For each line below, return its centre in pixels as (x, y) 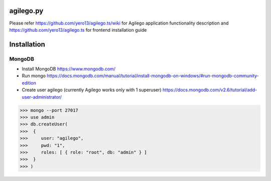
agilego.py (26, 11)
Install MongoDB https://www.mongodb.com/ (69, 69)
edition (29, 83)
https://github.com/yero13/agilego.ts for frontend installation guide (78, 30)
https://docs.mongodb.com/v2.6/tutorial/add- (210, 90)
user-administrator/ (42, 97)
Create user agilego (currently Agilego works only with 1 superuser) (92, 90)
